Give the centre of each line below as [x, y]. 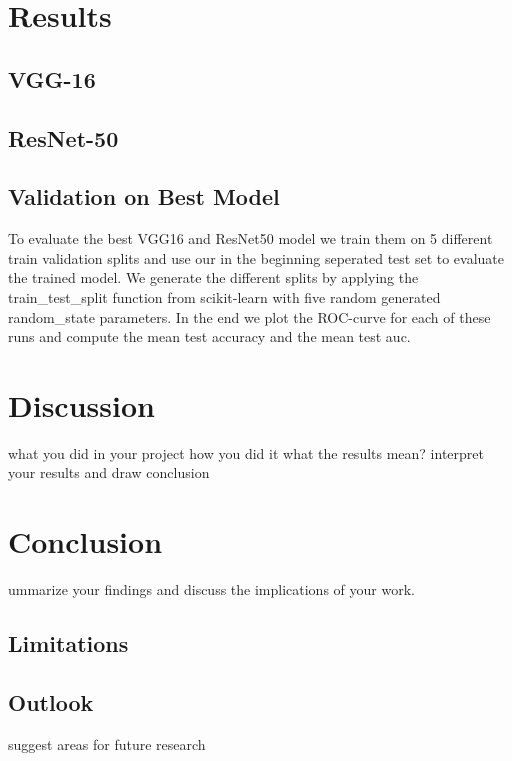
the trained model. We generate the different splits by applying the [213, 277]
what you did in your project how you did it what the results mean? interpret [246, 452]
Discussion [81, 404]
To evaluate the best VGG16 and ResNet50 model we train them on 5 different [250, 238]
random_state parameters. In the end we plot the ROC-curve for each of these [249, 316]
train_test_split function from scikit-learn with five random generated [224, 296]
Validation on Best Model [144, 196]
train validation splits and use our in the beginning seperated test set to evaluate [256, 257]
